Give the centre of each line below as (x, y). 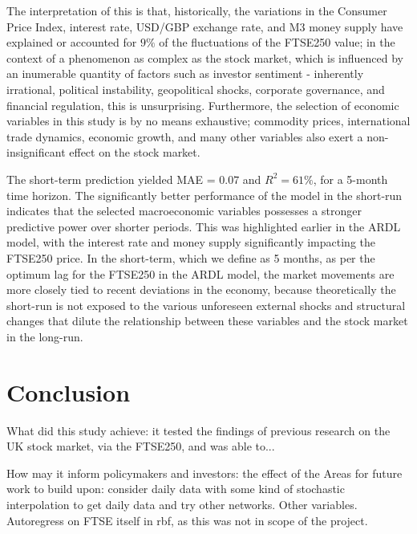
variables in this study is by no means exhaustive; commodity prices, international (208, 121)
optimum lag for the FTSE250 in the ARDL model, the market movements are (200, 273)
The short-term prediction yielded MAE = (111, 179)
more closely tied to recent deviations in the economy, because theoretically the (201, 289)
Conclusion (69, 391)
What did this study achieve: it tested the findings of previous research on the (198, 430)
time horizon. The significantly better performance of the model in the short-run (204, 195)
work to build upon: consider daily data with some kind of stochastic (176, 489)
